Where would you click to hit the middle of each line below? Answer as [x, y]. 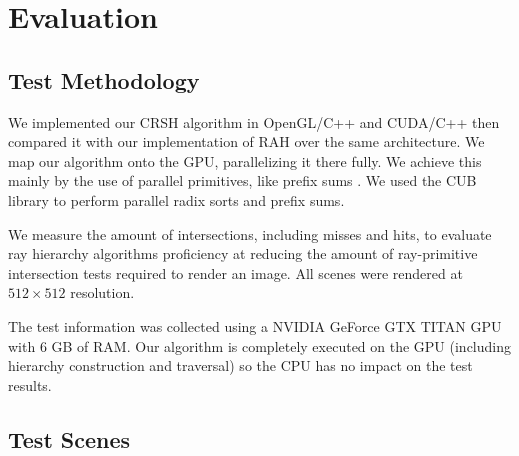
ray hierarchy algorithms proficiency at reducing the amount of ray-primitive [243, 253]
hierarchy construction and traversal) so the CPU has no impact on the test [240, 365]
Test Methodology [104, 79]
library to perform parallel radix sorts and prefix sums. [176, 199]
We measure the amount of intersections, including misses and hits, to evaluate [250, 233]
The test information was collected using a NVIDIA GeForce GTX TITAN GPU [255, 325]
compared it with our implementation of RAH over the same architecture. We [246, 141]
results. [30, 384]
